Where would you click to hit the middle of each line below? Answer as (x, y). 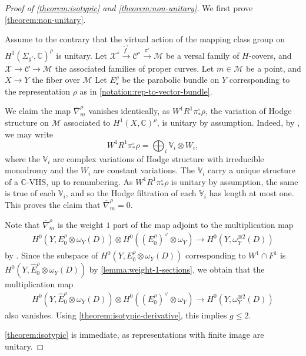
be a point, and (274, 68)
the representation (37, 91)
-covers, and (270, 55)
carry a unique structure (252, 170)
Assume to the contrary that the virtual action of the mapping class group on (145, 39)
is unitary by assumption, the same (235, 181)
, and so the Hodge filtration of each (131, 193)
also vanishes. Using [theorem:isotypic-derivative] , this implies (116, 315)
